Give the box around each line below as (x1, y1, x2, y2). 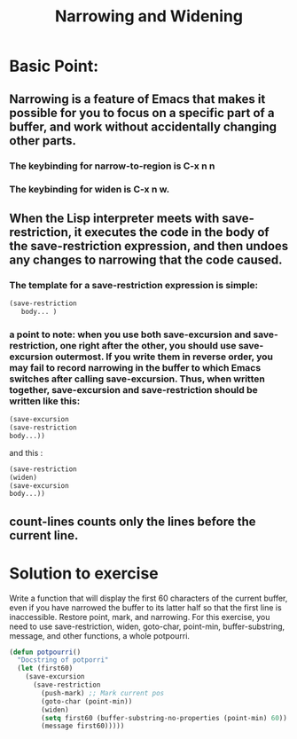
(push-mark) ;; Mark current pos (41, 688, 165, 697)
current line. (9, 528, 79, 543)
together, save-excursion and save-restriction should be (9, 383, 259, 396)
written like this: (9, 395, 81, 407)
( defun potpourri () (9, 648, 82, 656)
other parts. (9, 133, 77, 148)
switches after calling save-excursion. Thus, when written (9, 373, 266, 385)
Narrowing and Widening (54, 6, 244, 27)
